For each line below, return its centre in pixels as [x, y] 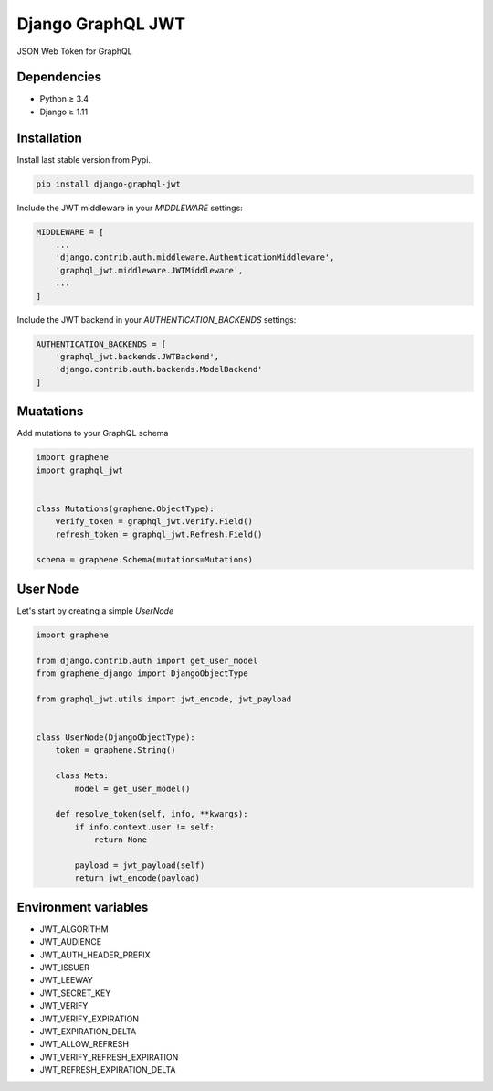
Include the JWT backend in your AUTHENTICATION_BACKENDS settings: [157, 319]
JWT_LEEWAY [66, 980]
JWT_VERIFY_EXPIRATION [89, 1019]
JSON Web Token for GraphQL [74, 51]
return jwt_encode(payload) [137, 878]
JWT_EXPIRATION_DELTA [88, 1031]
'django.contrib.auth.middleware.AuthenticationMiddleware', [195, 257]
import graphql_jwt [79, 470]
